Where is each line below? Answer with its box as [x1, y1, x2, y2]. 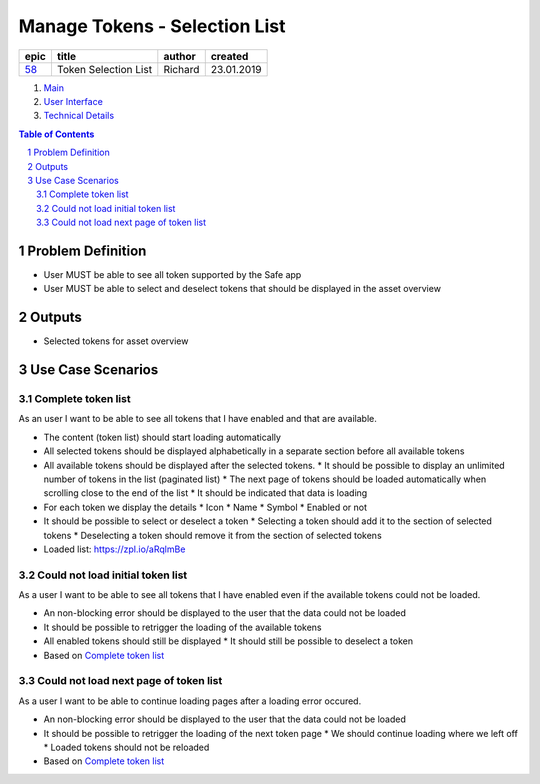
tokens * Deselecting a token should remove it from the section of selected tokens [43, 529, 382, 541]
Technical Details [43, 110, 115, 122]
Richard [163, 62, 200, 76]
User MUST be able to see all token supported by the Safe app [43, 268, 302, 280]
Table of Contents [18, 128, 95, 140]
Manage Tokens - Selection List [18, 15, 286, 37]
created [210, 49, 249, 63]
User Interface [43, 95, 104, 107]
